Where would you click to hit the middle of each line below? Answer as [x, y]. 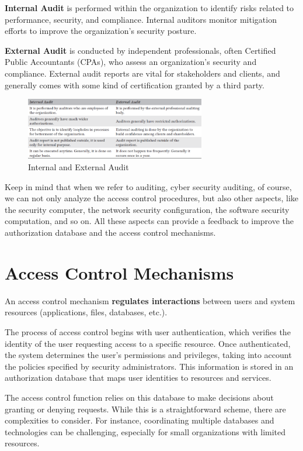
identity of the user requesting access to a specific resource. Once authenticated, [148, 343]
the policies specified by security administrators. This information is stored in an [149, 366]
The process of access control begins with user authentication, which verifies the [148, 331]
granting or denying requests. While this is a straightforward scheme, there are [145, 409]
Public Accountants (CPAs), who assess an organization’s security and [131, 62]
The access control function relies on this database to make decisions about [139, 397]
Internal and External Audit [79, 167]
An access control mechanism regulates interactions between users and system [150, 300]
